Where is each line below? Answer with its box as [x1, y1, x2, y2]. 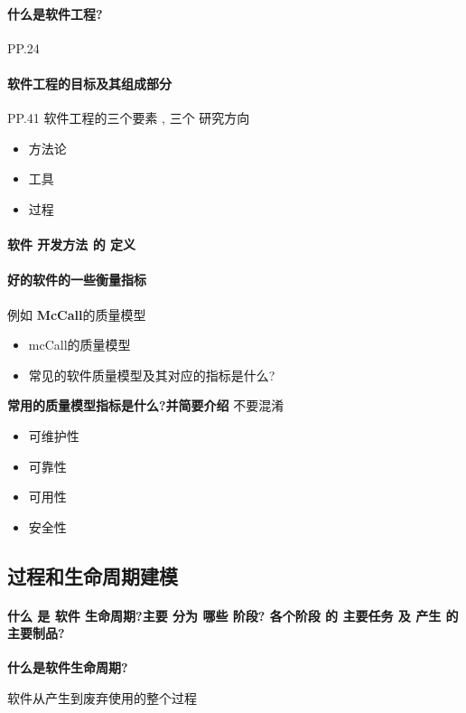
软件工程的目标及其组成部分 [7, 73, 172, 92]
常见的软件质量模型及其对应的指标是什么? [28, 365, 275, 384]
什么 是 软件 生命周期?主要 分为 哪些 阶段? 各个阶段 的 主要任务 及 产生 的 [7, 605, 459, 624]
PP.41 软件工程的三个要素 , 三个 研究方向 [7, 108, 250, 127]
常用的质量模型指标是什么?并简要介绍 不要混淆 [7, 396, 284, 415]
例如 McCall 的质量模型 [7, 305, 146, 324]
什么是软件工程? [7, 4, 103, 23]
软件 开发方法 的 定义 [7, 235, 136, 254]
